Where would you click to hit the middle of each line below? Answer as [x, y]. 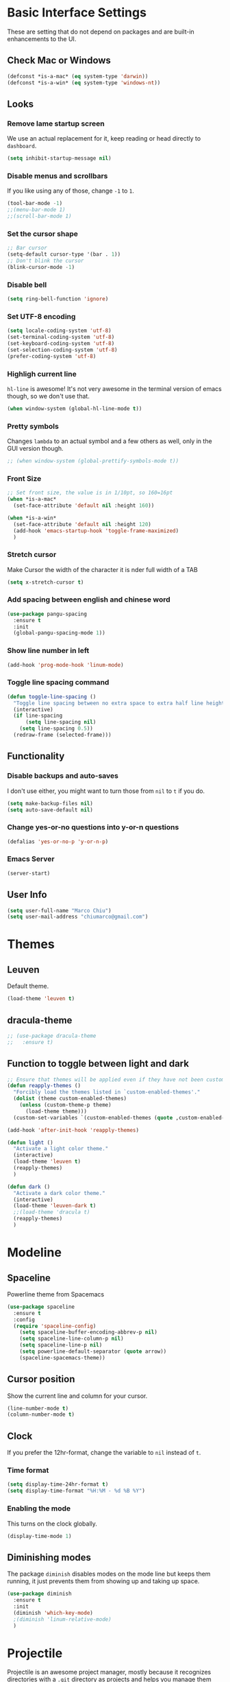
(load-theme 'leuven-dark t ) [55, 1206]
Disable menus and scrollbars [57, 176]
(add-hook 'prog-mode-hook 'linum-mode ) [66, 665]
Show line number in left [48, 651]
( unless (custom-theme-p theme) [65, 1105]
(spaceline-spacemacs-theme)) [63, 1358]
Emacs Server [31, 859]
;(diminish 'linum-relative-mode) [62, 1619]
